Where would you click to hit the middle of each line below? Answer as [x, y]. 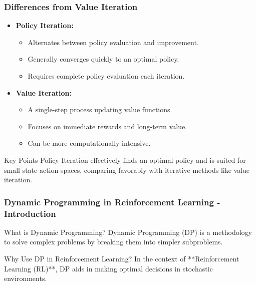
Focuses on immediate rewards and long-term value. [107, 126]
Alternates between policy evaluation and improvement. [113, 42]
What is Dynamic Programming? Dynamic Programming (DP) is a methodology [128, 232]
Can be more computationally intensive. [89, 143]
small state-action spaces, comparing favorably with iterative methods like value [127, 170]
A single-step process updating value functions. [100, 109]
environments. [26, 278]
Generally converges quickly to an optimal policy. [103, 59]
